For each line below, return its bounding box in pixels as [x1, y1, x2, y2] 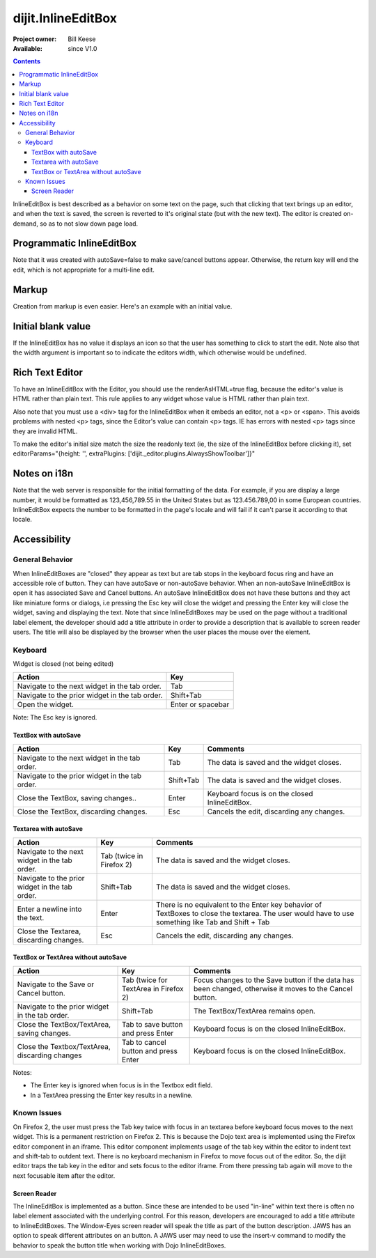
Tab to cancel [122, 1037, 166, 1047]
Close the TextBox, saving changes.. [17, 793, 137, 802]
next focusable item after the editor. [13, 1171, 116, 1180]
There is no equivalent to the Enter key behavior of [155, 899, 322, 909]
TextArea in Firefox [122, 984, 184, 993]
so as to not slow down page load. [39, 219, 139, 228]
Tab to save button [122, 1019, 183, 1029]
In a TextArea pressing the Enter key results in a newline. [30, 1091, 193, 1099]
